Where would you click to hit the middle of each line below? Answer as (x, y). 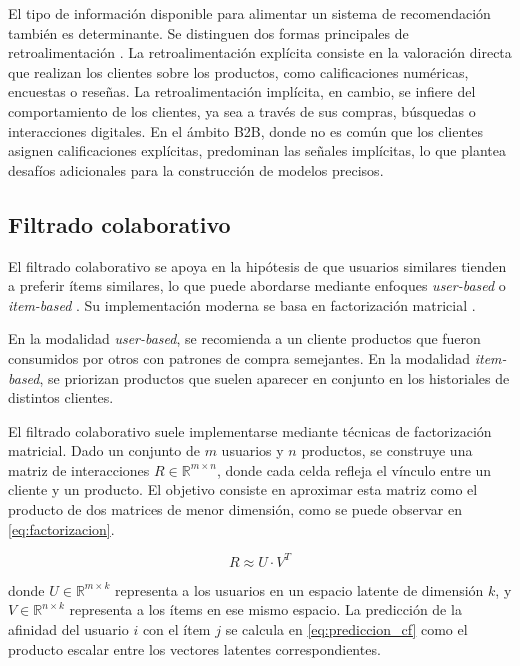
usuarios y (252, 450)
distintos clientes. (61, 397)
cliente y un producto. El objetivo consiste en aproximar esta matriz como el (243, 489)
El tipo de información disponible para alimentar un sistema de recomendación (249, 13)
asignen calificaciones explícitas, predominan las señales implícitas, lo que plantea (257, 150)
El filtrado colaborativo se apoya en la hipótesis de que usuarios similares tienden (257, 265)
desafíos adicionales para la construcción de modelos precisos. (196, 169)
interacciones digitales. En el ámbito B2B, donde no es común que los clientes (246, 130)
